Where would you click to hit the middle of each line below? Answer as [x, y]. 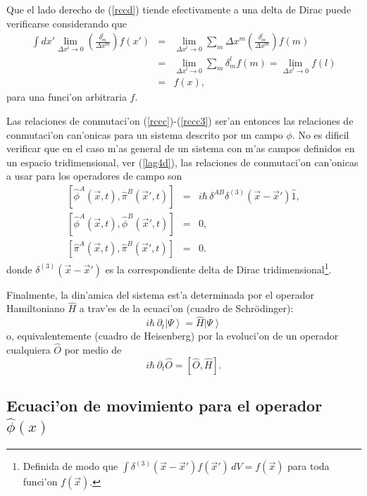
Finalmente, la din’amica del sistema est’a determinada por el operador [160, 294]
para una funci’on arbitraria [67, 97]
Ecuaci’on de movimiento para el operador [164, 405]
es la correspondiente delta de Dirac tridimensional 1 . [218, 268]
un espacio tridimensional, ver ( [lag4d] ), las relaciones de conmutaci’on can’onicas [182, 162]
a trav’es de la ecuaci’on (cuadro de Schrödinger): [186, 308]
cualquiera [29, 350]
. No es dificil [321, 134]
